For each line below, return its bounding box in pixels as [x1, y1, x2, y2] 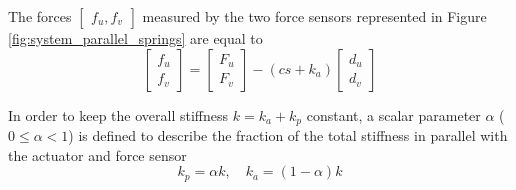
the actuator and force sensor [8, 144, 187, 165]
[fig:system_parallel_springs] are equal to [8, 28, 263, 48]
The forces [8, 6, 72, 26]
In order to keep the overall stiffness [8, 104, 229, 125]
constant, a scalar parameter [306, 104, 481, 125]
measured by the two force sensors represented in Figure [142, 6, 487, 26]
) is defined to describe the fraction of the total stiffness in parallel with [68, 125, 508, 146]
